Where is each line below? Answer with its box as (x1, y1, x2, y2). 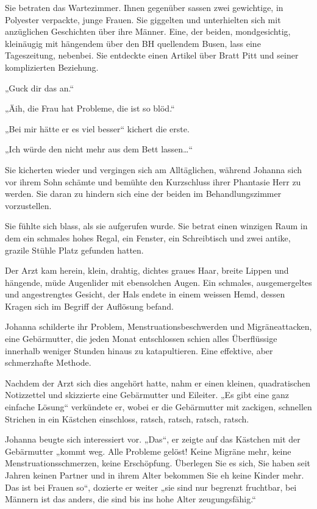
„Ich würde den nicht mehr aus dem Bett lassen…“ (5, 143, 193, 155)
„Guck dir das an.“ (5, 81, 74, 94)
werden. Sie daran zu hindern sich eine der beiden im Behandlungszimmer (5, 187, 282, 200)
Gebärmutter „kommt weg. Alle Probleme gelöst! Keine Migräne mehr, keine (5, 444, 291, 457)
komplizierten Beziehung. (5, 60, 99, 73)
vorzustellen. (5, 199, 52, 212)
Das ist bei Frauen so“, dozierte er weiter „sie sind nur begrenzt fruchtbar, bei (5, 480, 297, 493)
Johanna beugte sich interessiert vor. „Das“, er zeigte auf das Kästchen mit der (5, 433, 301, 446)
